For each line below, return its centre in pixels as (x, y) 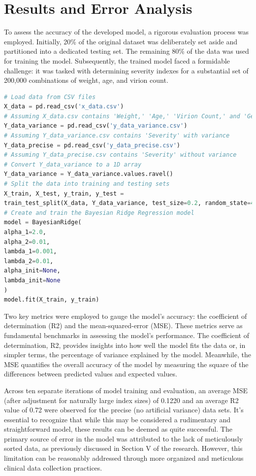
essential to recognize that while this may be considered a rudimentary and (117, 419)
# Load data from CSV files (50, 97)
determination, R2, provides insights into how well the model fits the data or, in (125, 345)
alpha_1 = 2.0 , (25, 232)
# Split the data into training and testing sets (87, 184)
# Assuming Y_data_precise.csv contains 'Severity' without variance (120, 155)
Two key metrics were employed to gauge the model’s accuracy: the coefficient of (126, 316)
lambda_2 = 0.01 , (29, 261)
